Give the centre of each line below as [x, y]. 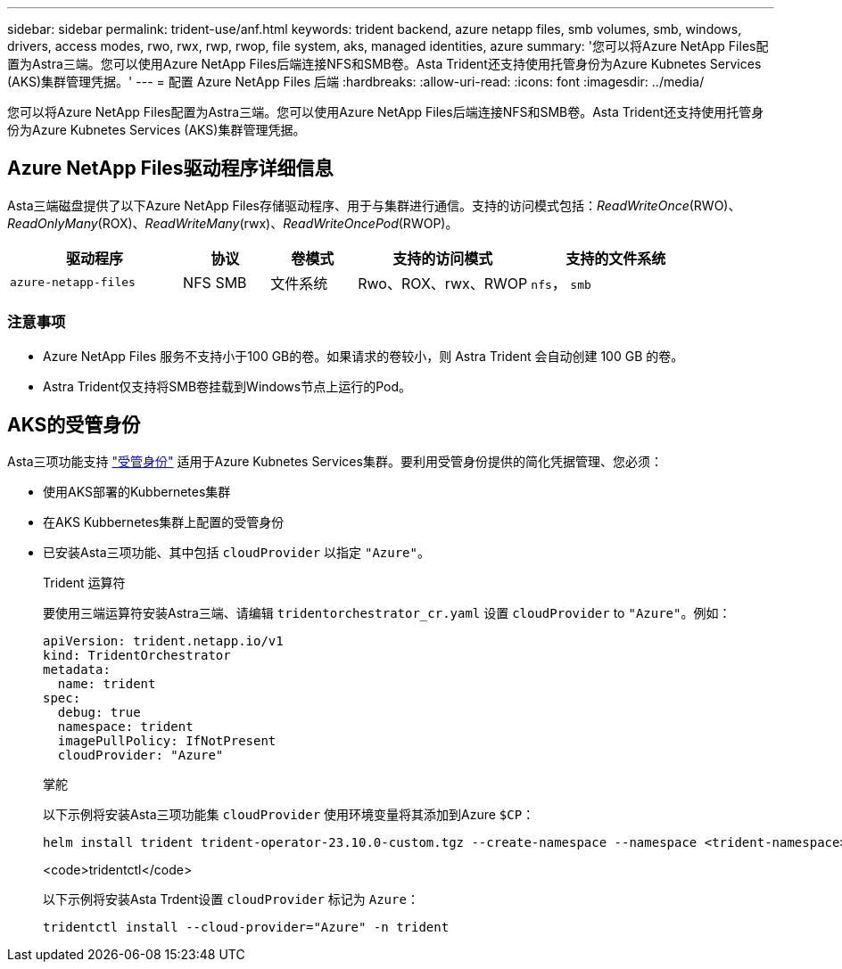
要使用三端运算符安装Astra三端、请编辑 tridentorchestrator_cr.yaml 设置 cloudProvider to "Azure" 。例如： [387, 613]
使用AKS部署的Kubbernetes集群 [137, 492]
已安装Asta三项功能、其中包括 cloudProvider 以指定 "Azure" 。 [236, 553]
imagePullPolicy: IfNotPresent [167, 741]
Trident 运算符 [84, 583]
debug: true [99, 713]
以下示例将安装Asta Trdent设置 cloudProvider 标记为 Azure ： [231, 899]
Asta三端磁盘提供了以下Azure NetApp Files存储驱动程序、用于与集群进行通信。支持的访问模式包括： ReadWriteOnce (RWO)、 [374, 205]
